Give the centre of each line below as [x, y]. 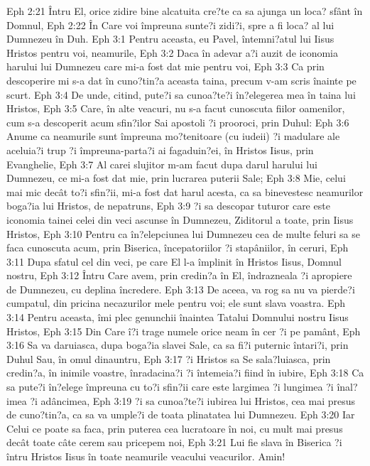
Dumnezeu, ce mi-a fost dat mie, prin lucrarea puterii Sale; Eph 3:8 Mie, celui [176, 178]
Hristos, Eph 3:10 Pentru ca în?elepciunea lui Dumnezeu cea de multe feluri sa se [183, 233]
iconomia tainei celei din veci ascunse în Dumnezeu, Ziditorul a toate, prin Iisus [180, 219]
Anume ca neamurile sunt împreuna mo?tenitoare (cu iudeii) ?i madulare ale [173, 136]
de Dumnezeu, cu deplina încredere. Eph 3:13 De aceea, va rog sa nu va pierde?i [181, 289]
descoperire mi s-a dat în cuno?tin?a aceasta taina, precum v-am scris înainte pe [181, 80]
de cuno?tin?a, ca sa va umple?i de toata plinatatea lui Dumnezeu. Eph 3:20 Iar [181, 414]
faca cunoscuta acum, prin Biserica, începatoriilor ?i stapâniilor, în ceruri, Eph [178, 248]
